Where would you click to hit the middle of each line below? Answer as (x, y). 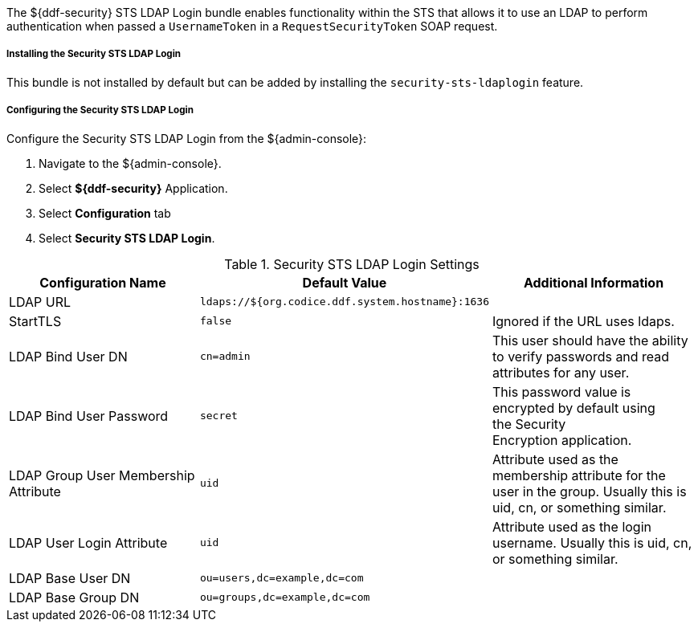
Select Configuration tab (105, 213)
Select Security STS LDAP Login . (127, 238)
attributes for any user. (561, 372)
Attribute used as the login (572, 526)
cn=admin (225, 357)
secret (218, 416)
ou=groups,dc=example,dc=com (285, 597)
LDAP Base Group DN (74, 597)
